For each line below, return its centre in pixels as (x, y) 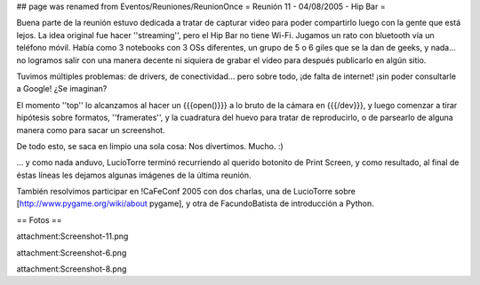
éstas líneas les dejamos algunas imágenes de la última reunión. (134, 175)
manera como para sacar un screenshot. (91, 130)
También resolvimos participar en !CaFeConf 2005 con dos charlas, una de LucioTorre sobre (186, 192)
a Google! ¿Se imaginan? (62, 89)
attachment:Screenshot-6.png (72, 252)
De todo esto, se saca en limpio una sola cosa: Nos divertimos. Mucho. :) (150, 146)
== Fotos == (39, 220)
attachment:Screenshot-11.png (72, 236)
